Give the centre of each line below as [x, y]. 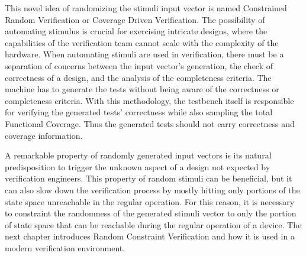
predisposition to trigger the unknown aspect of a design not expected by [138, 166]
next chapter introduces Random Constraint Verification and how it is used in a [150, 236]
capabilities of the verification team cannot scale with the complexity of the [142, 42]
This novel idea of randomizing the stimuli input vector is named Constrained [146, 8]
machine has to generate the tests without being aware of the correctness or [142, 89]
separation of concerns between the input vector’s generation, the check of [139, 65]
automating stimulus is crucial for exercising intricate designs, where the [136, 31]
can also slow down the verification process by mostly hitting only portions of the [152, 189]
